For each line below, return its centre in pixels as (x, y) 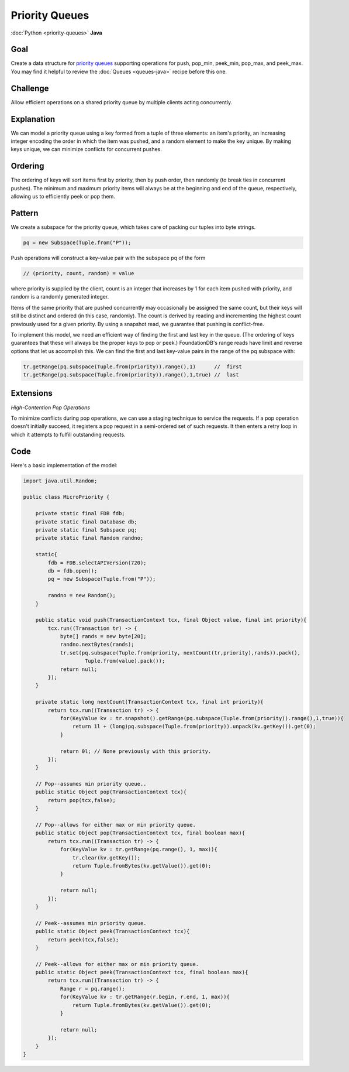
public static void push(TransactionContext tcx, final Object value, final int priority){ (171, 620)
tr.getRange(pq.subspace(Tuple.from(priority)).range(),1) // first (133, 367)
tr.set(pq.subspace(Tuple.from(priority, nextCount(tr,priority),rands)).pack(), (180, 653)
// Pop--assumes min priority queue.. (91, 784)
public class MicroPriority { (66, 497)
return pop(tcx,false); (82, 800)
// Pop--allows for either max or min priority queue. (115, 825)
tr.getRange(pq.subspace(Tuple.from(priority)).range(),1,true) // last (131, 375)
